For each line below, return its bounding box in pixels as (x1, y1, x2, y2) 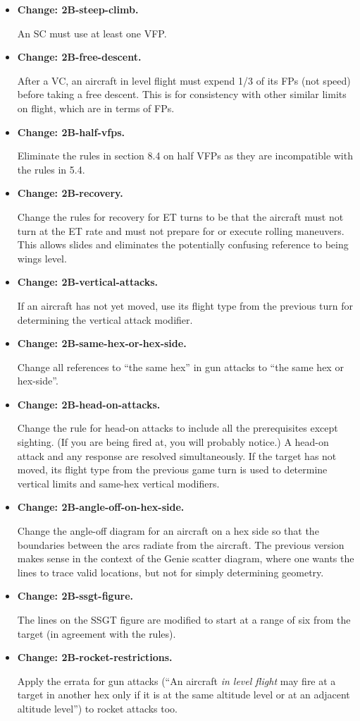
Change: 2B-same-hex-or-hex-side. (17, 336, 187, 351)
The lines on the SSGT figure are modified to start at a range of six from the (17, 612, 351, 626)
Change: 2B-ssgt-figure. (17, 588, 134, 603)
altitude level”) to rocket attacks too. (17, 701, 178, 715)
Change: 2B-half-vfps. (17, 124, 125, 139)
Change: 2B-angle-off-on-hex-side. (17, 499, 185, 514)
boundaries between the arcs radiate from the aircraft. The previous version (17, 537, 345, 552)
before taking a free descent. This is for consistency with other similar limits (17, 87, 347, 102)
